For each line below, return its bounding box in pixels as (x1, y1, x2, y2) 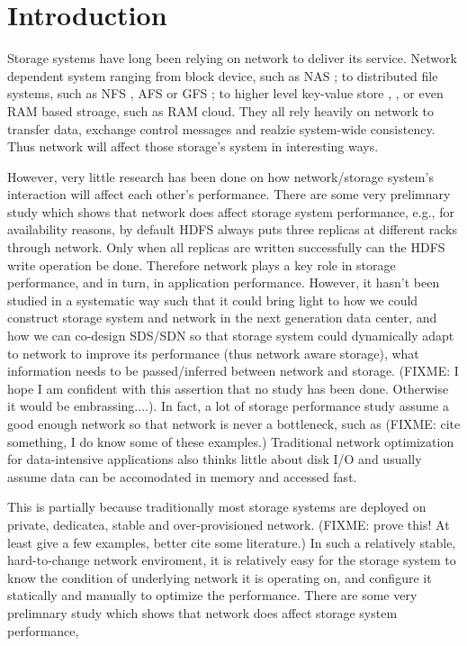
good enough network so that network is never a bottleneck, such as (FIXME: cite (7, 414, 461, 432)
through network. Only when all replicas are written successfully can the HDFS (7, 238, 445, 257)
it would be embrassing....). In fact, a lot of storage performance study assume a (7, 396, 449, 415)
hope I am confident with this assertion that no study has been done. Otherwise (7, 378, 449, 397)
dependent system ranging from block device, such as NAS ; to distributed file (7, 66, 438, 85)
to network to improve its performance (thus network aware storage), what (7, 343, 419, 362)
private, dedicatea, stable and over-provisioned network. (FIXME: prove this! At (7, 514, 450, 533)
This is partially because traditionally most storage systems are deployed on (7, 497, 427, 516)
